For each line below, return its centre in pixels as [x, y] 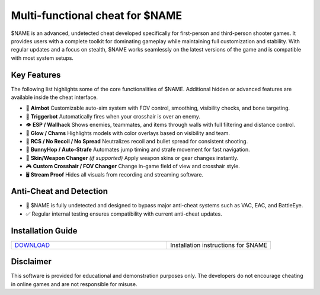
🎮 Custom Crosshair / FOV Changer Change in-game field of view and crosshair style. [133, 166]
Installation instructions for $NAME [219, 245]
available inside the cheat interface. [54, 97]
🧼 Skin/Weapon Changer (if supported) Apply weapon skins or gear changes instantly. [132, 158]
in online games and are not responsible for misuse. [74, 284]
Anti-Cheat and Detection [59, 192]
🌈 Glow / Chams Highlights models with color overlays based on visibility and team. [128, 133]
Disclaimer [31, 262]
